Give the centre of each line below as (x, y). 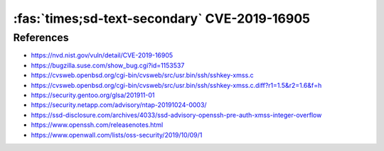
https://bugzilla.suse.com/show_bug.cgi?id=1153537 (108, 65)
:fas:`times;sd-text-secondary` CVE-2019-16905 (162, 18)
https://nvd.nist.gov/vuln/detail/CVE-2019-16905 (102, 55)
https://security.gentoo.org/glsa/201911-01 (93, 95)
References (41, 38)
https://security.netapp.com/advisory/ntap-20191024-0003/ (119, 105)
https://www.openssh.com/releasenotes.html (97, 125)
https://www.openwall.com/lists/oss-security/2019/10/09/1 (117, 135)
